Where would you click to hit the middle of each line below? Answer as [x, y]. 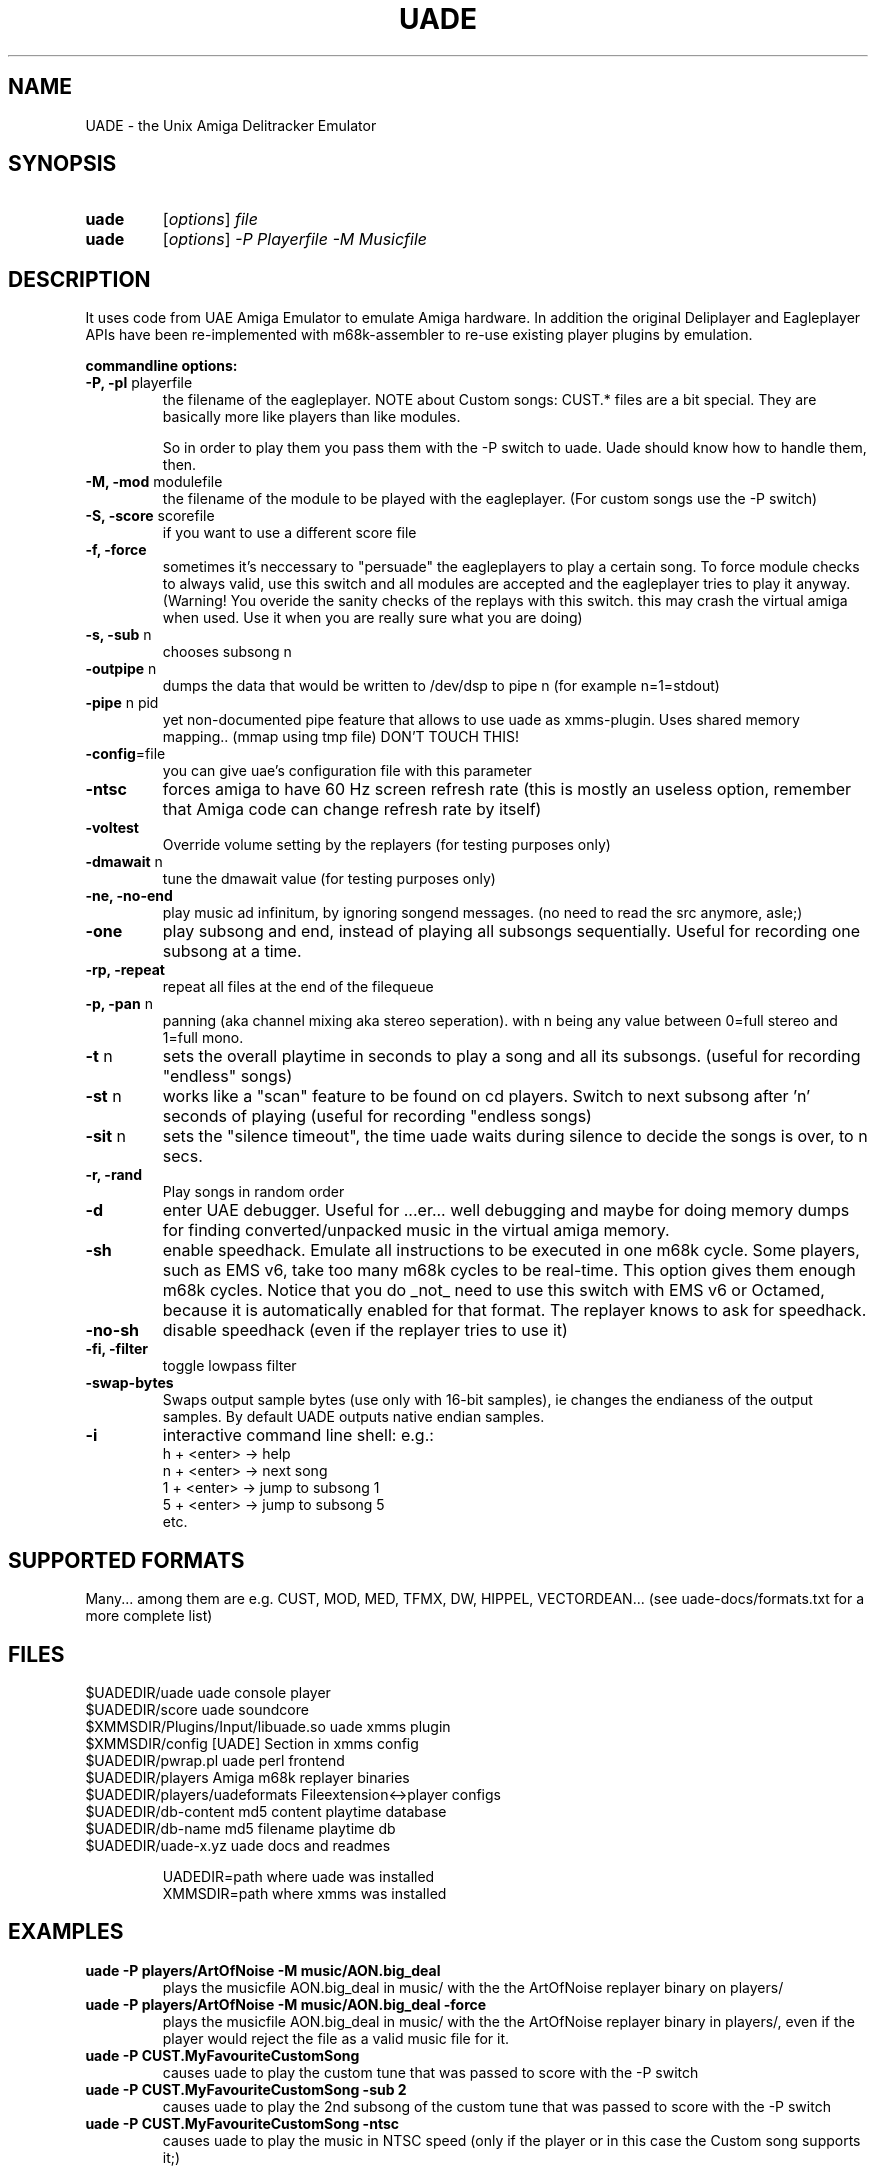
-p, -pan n [119, 1004]
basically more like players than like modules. [311, 417]
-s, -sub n [118, 635]
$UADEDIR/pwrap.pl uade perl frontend [215, 1760]
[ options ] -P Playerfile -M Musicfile [295, 239]
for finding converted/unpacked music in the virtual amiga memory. [416, 1230]
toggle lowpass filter [229, 1366]
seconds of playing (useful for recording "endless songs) [377, 1116]
